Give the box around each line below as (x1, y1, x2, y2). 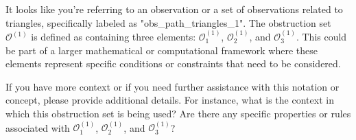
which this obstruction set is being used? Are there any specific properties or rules (5, 106, 351, 120)
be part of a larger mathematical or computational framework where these (5, 43, 318, 57)
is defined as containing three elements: (31, 30, 196, 43)
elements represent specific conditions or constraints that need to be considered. (5, 56, 341, 71)
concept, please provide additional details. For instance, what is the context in (5, 93, 334, 107)
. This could (296, 30, 347, 43)
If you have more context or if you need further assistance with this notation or (5, 79, 340, 93)
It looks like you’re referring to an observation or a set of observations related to (5, 2, 343, 16)
